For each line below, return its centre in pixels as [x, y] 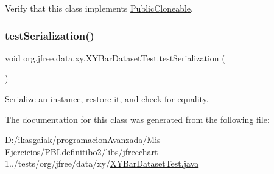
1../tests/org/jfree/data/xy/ [58, 163]
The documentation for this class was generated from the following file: [137, 119]
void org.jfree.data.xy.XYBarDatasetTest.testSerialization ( [115, 57]
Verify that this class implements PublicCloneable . [99, 8]
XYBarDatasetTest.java [154, 163]
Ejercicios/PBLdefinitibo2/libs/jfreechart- [83, 151]
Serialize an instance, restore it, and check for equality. [107, 99]
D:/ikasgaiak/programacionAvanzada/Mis [83, 140]
